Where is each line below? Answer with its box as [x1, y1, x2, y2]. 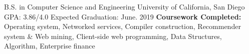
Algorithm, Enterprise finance [4, 40, 95, 51]
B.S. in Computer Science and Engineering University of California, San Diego [4, 1, 245, 11]
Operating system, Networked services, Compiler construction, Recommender [4, 21, 241, 31]
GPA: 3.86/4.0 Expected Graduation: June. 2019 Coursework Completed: [4, 11, 241, 21]
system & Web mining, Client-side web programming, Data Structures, [4, 30, 222, 41]
